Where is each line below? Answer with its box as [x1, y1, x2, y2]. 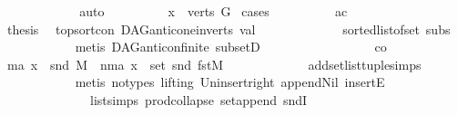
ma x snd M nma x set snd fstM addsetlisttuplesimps [6, 54, 422, 73]
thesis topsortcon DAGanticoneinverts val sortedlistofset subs [6, 19, 451, 38]
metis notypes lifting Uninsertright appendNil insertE [75, 72, 385, 91]
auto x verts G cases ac [79, 2, 348, 20]
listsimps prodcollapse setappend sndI [89, 90, 308, 109]
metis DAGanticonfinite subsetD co [75, 37, 387, 56]
